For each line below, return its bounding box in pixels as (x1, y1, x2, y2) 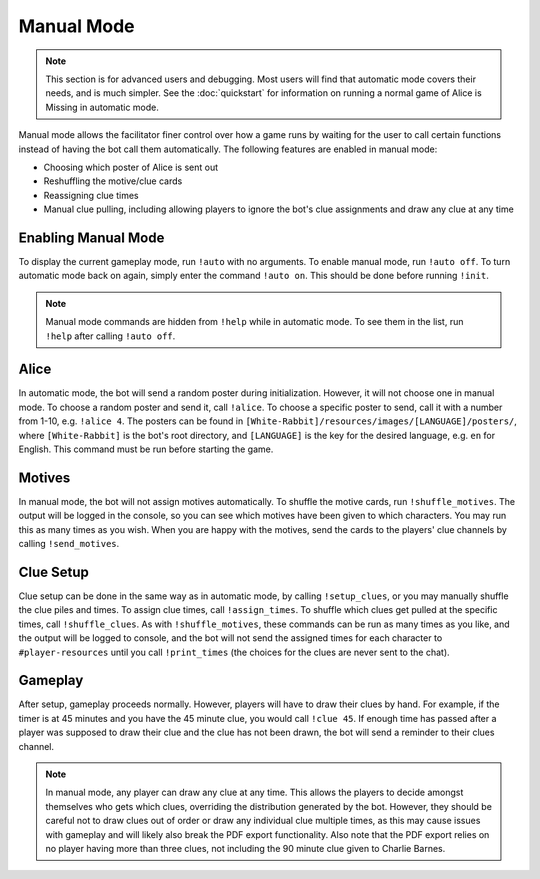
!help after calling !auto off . (45, 330, 176, 342)
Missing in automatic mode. (45, 101, 160, 113)
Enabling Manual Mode (18, 229, 165, 246)
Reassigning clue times (43, 189, 139, 201)
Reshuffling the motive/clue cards (43, 175, 183, 187)
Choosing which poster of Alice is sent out (43, 161, 219, 173)
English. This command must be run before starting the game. (18, 443, 274, 455)
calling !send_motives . (18, 538, 120, 550)
